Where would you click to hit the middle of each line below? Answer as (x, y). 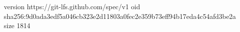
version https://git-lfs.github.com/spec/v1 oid (72, 6)
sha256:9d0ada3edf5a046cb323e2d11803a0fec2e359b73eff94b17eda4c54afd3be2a (120, 16)
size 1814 (17, 25)
